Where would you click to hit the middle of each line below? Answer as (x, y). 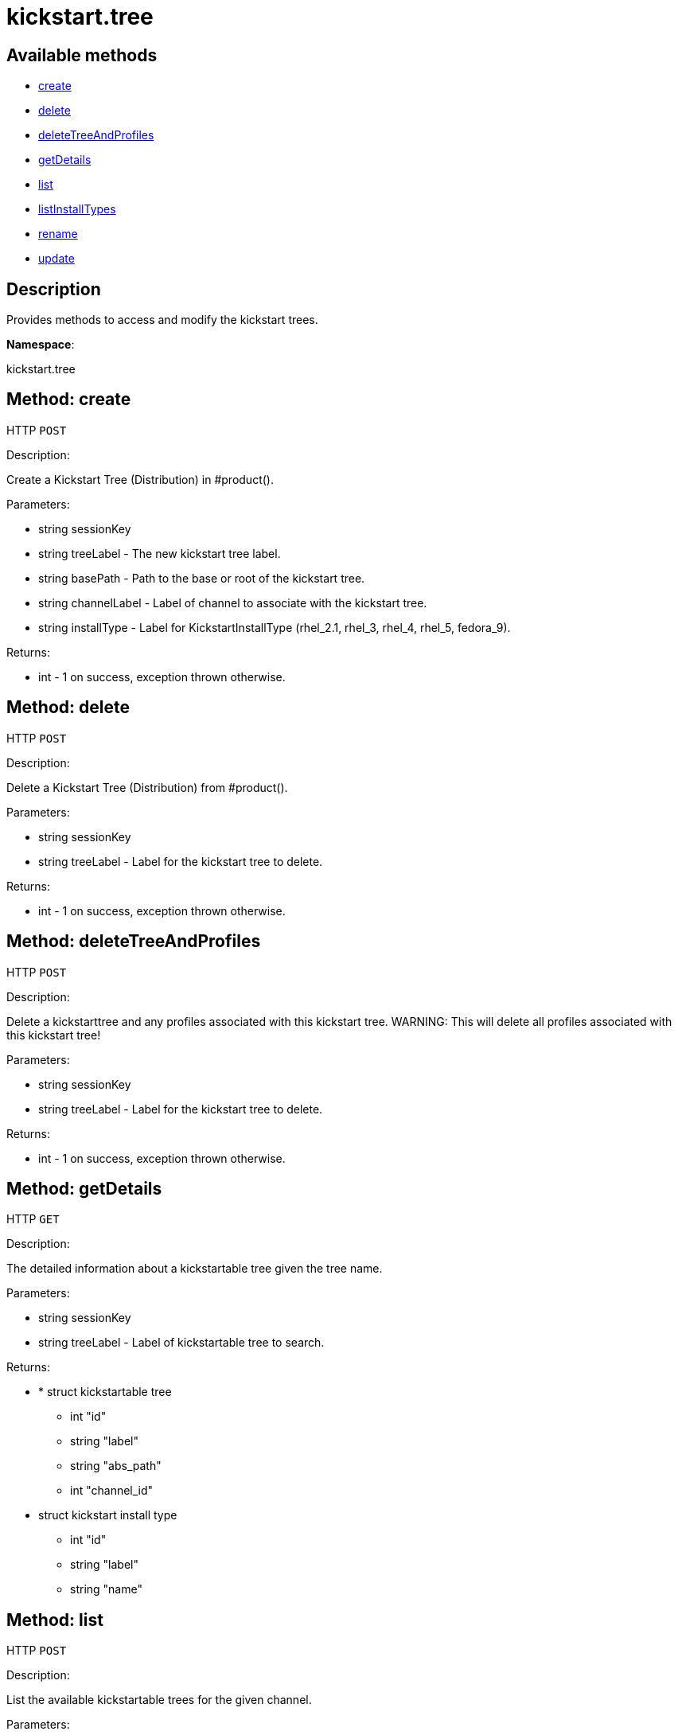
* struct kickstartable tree (105, 1392)
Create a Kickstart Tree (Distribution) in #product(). (140, 479)
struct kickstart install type (108, 1515)
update (56, 259)
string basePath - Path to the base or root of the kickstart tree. (202, 578)
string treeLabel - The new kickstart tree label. (160, 553)
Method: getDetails (84, 1188)
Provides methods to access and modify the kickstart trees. (162, 320)
